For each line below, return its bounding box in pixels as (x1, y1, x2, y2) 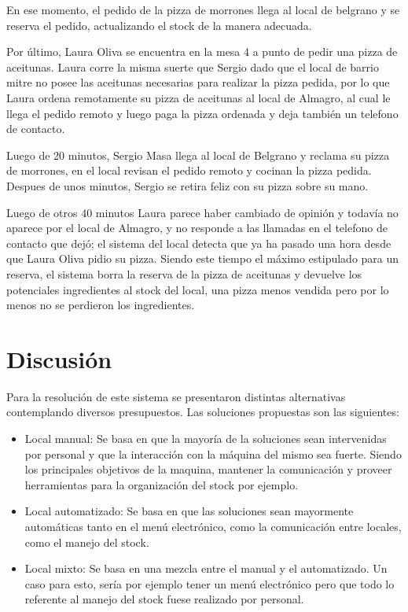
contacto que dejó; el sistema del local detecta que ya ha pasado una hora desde (6, 234, 391, 251)
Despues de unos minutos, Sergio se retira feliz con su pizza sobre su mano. (6, 177, 369, 194)
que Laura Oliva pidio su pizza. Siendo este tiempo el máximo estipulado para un (6, 250, 399, 267)
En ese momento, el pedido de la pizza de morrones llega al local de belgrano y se (6, 2, 400, 17)
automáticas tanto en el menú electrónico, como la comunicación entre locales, (24, 518, 402, 534)
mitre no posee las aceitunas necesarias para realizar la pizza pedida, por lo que (6, 74, 390, 90)
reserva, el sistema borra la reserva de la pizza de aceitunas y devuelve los (6, 265, 362, 282)
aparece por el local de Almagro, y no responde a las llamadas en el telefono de (6, 219, 388, 236)
